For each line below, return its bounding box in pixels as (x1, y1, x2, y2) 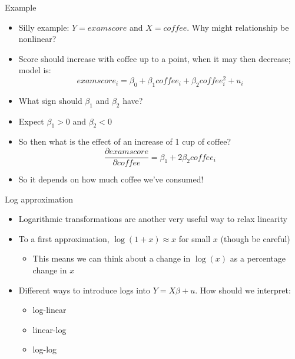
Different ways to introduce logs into (18, 283, 151, 296)
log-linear (32, 303, 67, 316)
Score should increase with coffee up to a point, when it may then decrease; (18, 52, 291, 64)
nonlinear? (18, 32, 57, 45)
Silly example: (18, 21, 69, 33)
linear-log (32, 323, 67, 335)
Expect (18, 115, 44, 127)
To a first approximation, (18, 232, 110, 244)
